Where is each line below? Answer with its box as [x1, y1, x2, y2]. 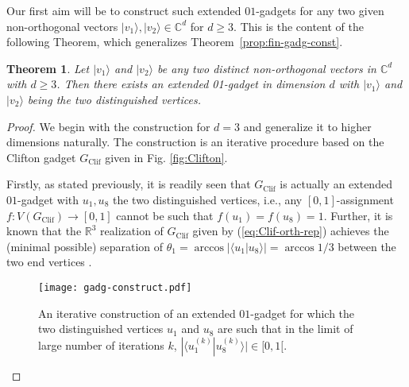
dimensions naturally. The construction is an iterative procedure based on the [6, 134, 384, 150]
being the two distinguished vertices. [27, 91, 201, 107]
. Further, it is [323, 207, 393, 223]
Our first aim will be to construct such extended [6, 2, 241, 18]
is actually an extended [280, 176, 392, 192]
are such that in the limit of [218, 320, 353, 337]
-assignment [336, 191, 394, 207]
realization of [100, 223, 164, 239]
